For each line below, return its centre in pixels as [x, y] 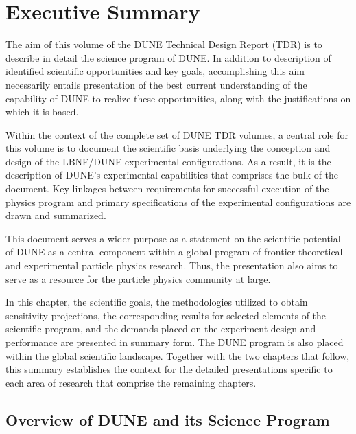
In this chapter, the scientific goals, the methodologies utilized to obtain [157, 302]
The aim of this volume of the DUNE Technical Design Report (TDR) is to [164, 44]
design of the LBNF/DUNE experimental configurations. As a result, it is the [168, 161]
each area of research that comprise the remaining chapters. [131, 382]
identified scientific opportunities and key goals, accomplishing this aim [155, 71]
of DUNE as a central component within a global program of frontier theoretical [174, 252]
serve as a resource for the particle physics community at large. [138, 278]
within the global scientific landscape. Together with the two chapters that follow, [178, 355]
